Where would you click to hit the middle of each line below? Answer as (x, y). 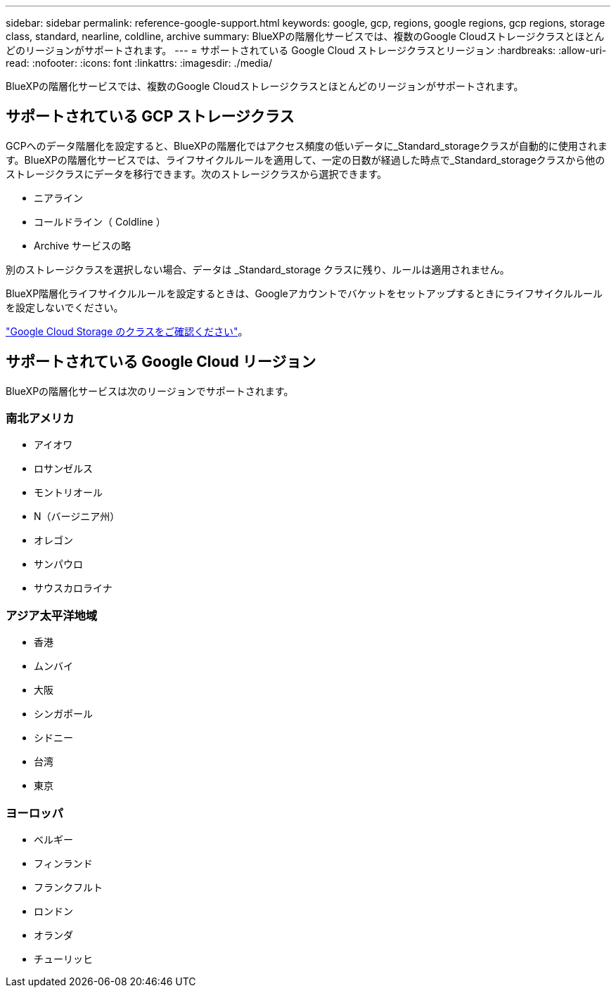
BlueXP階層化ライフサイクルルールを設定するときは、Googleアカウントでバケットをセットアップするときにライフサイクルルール (304, 293)
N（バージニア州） (77, 517)
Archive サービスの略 (83, 245)
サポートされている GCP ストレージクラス (150, 117)
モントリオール (68, 493)
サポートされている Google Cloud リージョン (161, 362)
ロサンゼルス (63, 469)
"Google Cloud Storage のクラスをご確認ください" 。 (127, 331)
